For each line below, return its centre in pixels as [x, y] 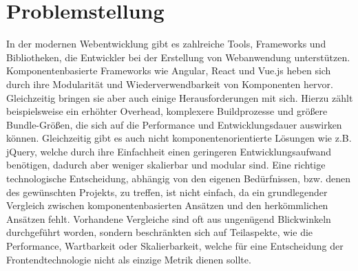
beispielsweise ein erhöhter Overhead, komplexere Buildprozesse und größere [167, 111]
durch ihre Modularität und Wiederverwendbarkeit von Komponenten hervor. [170, 84]
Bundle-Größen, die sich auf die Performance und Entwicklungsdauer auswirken [174, 124]
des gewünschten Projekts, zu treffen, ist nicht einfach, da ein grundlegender [167, 192]
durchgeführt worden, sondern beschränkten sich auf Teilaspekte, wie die [160, 232]
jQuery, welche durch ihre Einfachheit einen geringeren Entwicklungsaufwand [169, 151]
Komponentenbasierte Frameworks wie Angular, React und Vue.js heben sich [169, 71]
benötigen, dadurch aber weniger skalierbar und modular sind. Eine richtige [166, 165]
